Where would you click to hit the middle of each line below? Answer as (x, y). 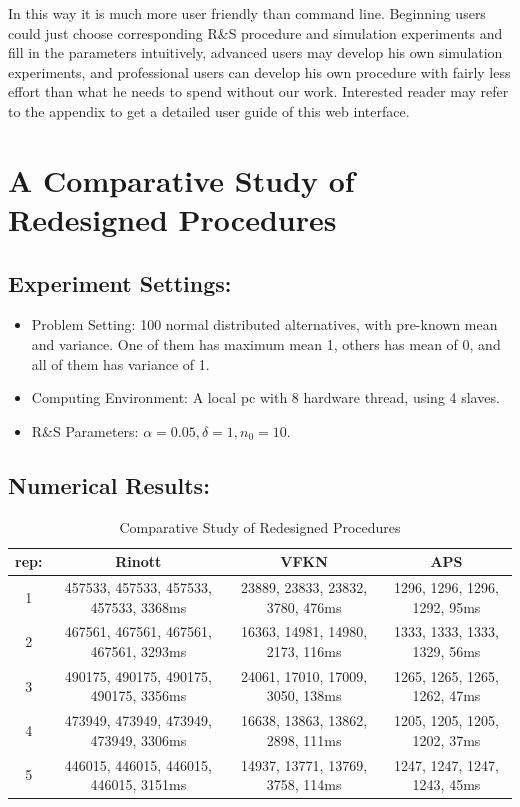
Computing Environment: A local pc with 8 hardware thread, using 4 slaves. (265, 397)
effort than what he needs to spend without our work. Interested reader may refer (258, 91)
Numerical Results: (109, 484)
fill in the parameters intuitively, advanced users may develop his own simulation (255, 52)
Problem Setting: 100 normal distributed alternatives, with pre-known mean (264, 324)
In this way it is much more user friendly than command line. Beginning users (247, 13)
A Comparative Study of (181, 179)
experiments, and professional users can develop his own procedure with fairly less (259, 71)
